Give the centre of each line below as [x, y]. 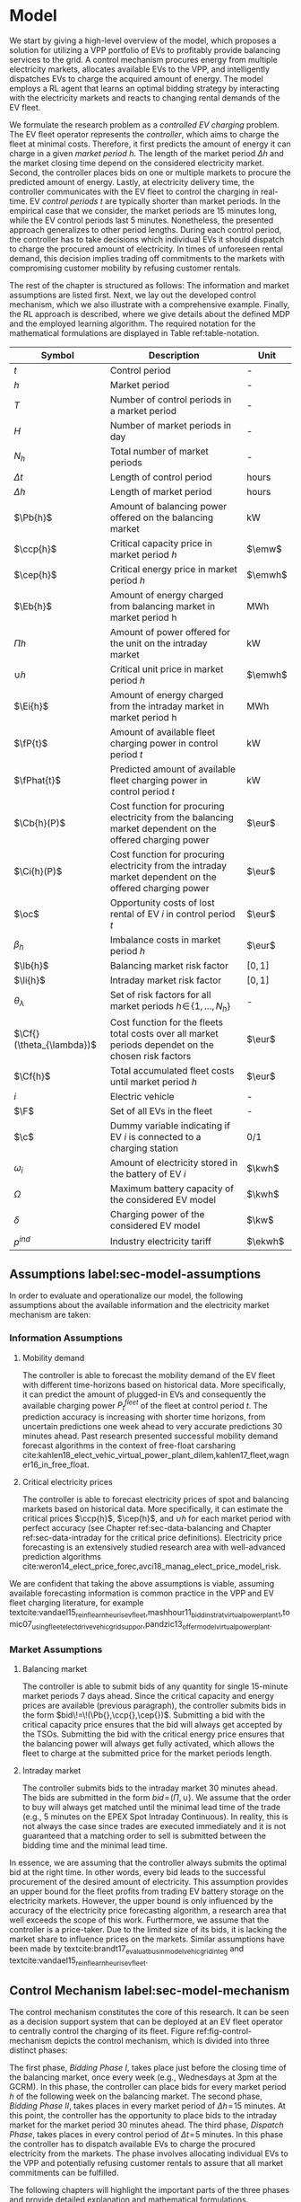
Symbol [57, 355]
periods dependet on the [162, 1045]
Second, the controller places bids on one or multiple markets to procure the [150, 172]
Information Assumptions [66, 1338]
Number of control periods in [171, 399]
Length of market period [161, 491]
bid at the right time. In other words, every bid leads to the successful [138, 1872]
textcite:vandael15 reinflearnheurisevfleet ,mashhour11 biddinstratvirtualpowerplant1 [145, 1614]
